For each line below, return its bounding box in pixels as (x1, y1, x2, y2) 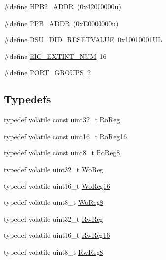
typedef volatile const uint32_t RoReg (4, 115, 120, 125)
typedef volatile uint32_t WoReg (4, 164, 103, 174)
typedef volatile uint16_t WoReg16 (4, 180, 110, 191)
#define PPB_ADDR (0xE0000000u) (4, 18, 119, 28)
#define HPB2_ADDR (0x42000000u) (4, 1, 121, 11)
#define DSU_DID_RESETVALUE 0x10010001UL (4, 34, 162, 45)
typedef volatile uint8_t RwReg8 (4, 246, 103, 257)
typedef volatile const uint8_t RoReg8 (4, 147, 120, 158)
